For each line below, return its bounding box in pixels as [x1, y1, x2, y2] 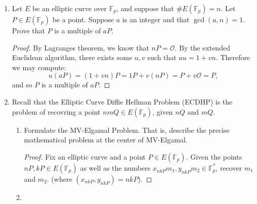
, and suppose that [116, 3, 175, 13]
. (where [47, 173, 72, 184]
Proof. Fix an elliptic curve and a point [24, 151, 146, 162]
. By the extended [175, 42, 230, 53]
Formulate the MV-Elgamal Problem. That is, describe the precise [24, 124, 230, 135]
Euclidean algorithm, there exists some [12, 52, 133, 63]
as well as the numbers [80, 162, 151, 173]
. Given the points [186, 151, 242, 162]
